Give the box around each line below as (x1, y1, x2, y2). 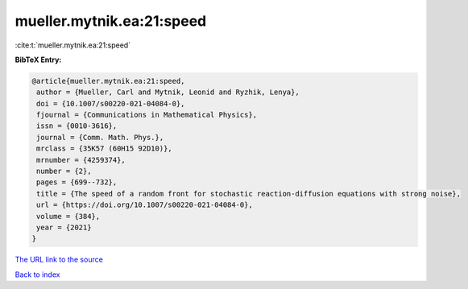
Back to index (14, 270, 60, 279)
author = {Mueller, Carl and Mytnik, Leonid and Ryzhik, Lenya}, (36, 88, 300, 97)
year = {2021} (36, 223, 92, 232)
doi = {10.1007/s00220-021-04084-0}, (36, 99, 185, 108)
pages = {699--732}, (36, 178, 118, 187)
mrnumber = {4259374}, (36, 155, 126, 164)
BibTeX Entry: (14, 55, 62, 64)
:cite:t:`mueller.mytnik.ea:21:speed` (14, 40, 131, 50)
